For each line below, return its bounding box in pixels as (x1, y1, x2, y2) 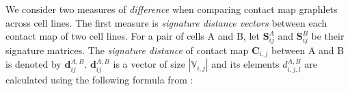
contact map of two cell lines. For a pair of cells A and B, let (5, 29, 260, 43)
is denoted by (5, 57, 62, 71)
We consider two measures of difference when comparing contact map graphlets (5, 2, 338, 16)
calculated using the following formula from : (5, 72, 193, 86)
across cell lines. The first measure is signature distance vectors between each (5, 15, 327, 29)
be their (311, 29, 345, 43)
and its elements (211, 57, 280, 71)
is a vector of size (113, 57, 186, 71)
